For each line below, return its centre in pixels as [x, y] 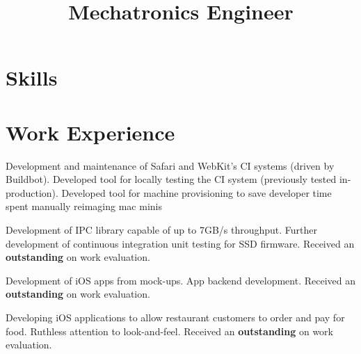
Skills [32, 78]
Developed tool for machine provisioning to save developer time [196, 192]
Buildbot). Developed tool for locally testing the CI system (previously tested [171, 179]
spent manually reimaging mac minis [84, 206]
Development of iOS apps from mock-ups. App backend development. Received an [181, 280]
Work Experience [90, 132]
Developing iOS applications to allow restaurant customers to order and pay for [175, 317]
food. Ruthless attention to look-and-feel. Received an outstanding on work [169, 331]
